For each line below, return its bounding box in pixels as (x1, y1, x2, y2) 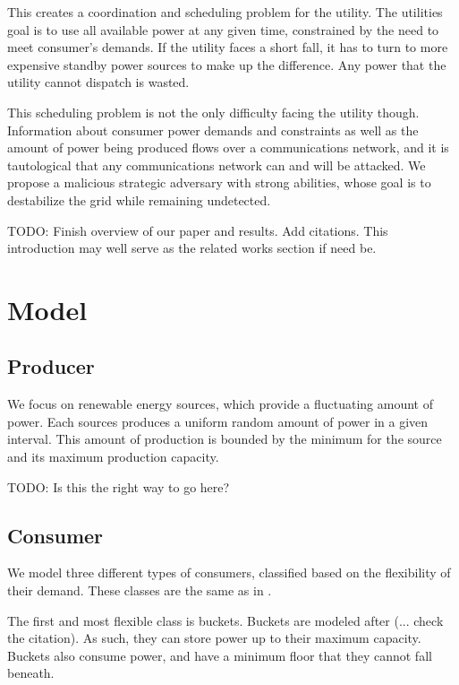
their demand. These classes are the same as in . (7, 581, 272, 600)
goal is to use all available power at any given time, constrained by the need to (7, 20, 439, 39)
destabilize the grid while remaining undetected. (7, 190, 271, 209)
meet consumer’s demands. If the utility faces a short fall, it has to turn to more (7, 38, 448, 56)
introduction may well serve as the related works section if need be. (7, 238, 377, 257)
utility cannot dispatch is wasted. (7, 73, 190, 91)
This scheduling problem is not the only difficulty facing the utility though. (7, 102, 420, 121)
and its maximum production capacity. (7, 447, 219, 466)
